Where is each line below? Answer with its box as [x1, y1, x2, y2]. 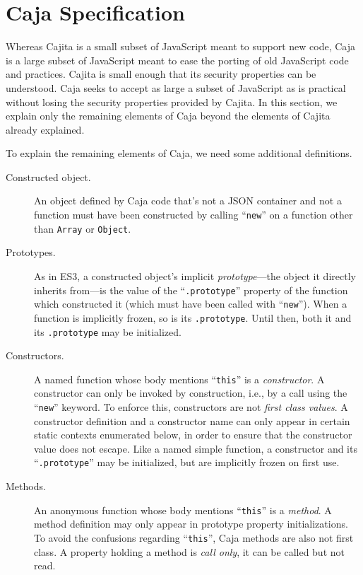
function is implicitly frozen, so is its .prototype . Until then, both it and [34, 310, 352, 325]
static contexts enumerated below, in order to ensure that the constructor [34, 427, 352, 442]
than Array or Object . [34, 221, 131, 236]
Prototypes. [6, 245, 56, 260]
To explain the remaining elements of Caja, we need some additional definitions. [6, 146, 352, 161]
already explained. [6, 122, 85, 137]
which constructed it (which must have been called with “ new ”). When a [34, 296, 347, 311]
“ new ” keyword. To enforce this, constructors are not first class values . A [34, 400, 348, 414]
